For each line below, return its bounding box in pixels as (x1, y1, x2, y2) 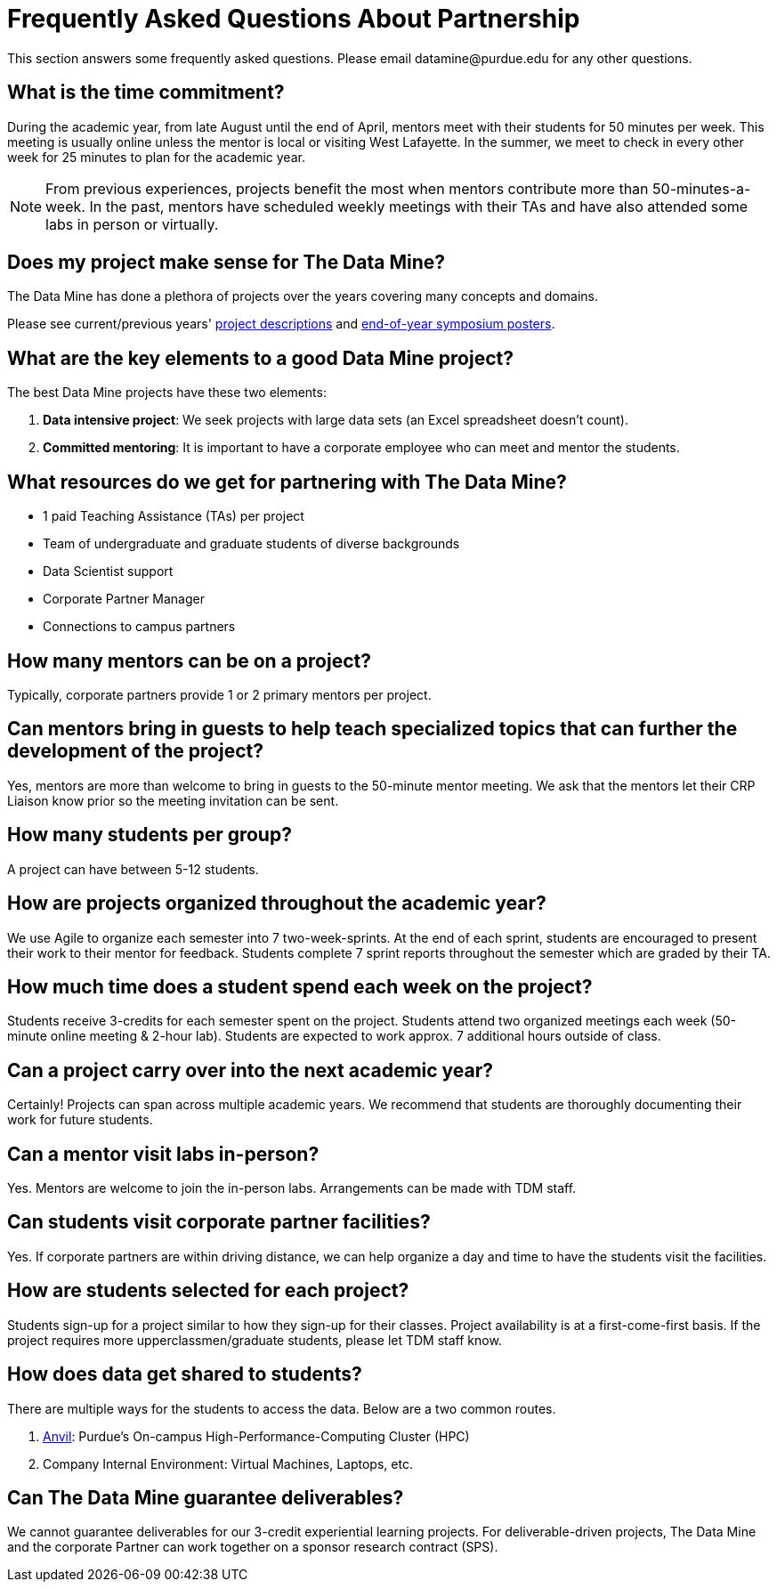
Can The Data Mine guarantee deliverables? (7, 1486, 404, 1509)
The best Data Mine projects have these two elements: (7, 385, 327, 401)
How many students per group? (7, 823, 292, 847)
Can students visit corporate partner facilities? (7, 1211, 431, 1234)
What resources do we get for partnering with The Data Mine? (7, 470, 567, 493)
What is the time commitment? (7, 81, 285, 104)
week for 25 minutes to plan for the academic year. (7, 149, 305, 165)
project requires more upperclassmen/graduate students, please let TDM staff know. (7, 1332, 502, 1348)
